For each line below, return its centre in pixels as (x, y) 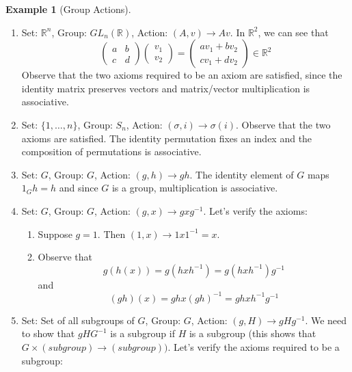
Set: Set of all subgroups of (78, 320)
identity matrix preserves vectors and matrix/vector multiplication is (166, 88)
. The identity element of (242, 174)
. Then (111, 234)
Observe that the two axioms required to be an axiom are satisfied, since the (182, 75)
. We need (326, 320)
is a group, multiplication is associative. (195, 188)
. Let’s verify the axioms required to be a (254, 347)
